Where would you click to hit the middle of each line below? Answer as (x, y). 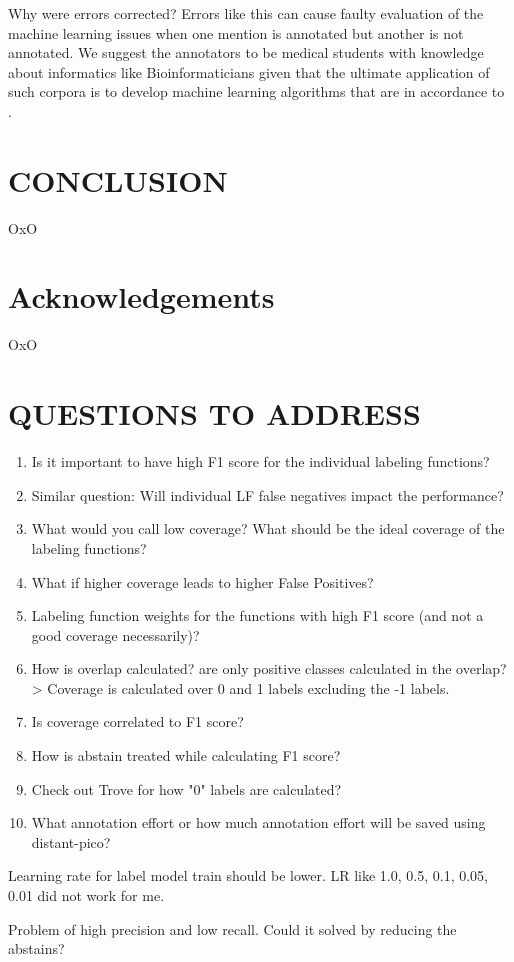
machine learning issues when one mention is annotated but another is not (236, 32)
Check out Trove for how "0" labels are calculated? (186, 788)
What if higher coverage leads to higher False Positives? (202, 581)
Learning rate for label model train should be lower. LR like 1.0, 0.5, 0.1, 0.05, (248, 875)
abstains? (36, 948)
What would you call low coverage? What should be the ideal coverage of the (268, 528)
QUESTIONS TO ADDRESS (214, 413)
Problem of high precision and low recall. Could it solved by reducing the (232, 928)
